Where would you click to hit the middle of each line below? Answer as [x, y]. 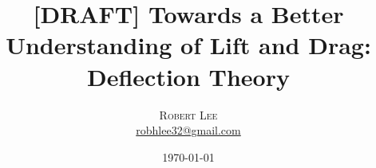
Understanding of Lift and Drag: [188, 45]
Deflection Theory [188, 76]
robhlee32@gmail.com [188, 130]
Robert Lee [188, 114]
